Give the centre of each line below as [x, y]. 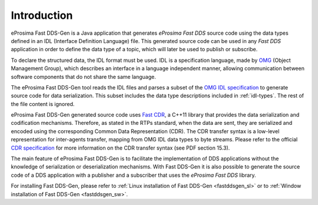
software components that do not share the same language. [83, 77]
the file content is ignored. [43, 104]
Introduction [42, 15]
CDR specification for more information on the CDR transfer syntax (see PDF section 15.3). [120, 148]
